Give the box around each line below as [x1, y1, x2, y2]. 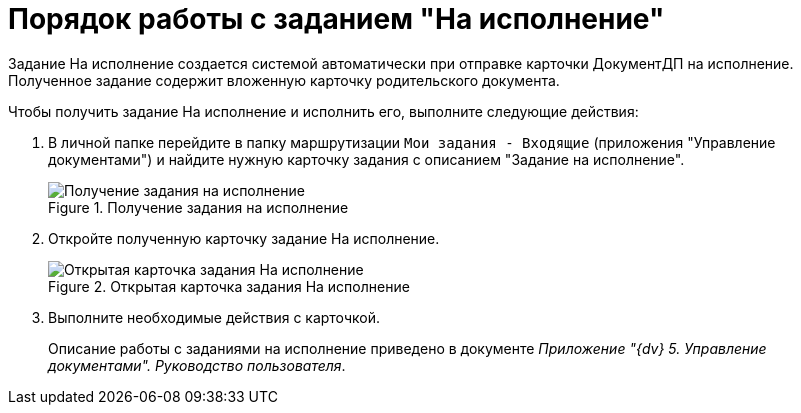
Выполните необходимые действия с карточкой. [48, 308, 380, 326]
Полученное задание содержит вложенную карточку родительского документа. [8, 71, 560, 89]
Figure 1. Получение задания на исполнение [48, 198, 349, 216]
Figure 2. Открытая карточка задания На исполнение [48, 277, 410, 295]
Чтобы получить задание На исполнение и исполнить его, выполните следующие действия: [8, 102, 639, 120]
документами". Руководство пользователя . [48, 356, 346, 374]
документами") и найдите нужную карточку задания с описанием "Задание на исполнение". [48, 150, 685, 168]
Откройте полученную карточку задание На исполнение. [48, 229, 440, 247]
